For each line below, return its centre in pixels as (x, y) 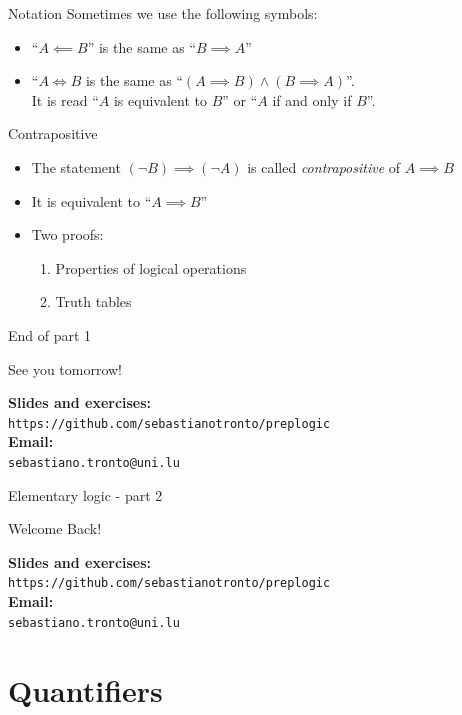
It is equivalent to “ (91, 200)
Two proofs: (67, 234)
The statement (76, 166)
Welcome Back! (55, 528)
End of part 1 (50, 334)
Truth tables (93, 301)
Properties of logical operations (151, 267)
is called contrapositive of (324, 166)
